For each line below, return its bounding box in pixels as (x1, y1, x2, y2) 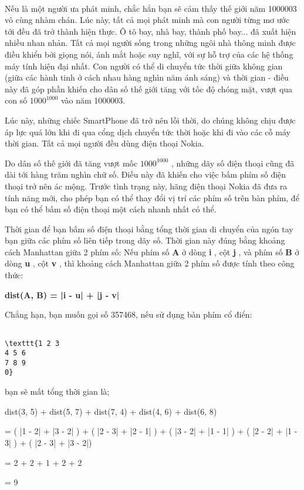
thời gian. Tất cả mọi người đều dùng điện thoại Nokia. (5, 137, 204, 149)
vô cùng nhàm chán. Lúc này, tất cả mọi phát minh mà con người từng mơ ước (5, 14, 290, 26)
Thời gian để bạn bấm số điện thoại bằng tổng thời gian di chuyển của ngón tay (5, 222, 293, 235)
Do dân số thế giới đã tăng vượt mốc (5, 156, 138, 169)
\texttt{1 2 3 (5, 339, 60, 348)
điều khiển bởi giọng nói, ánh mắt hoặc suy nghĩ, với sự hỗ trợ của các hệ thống (5, 48, 293, 60)
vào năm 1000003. (60, 94, 126, 106)
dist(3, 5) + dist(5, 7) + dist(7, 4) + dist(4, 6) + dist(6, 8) (5, 405, 217, 417)
